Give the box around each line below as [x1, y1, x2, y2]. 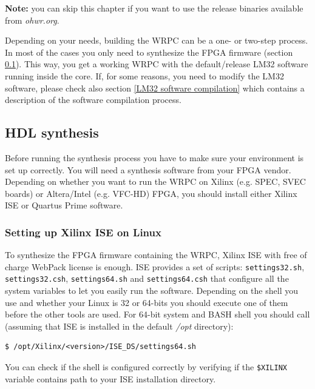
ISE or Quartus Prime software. [5, 199, 123, 211]
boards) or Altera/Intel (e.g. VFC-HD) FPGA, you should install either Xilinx [5, 187, 297, 199]
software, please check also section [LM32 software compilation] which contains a [5, 81, 305, 94]
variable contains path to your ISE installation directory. [5, 372, 216, 385]
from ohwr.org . [5, 13, 59, 26]
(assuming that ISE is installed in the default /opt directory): [5, 319, 234, 332]
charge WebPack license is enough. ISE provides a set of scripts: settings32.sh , [5, 260, 305, 273]
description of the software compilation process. [5, 93, 181, 106]
